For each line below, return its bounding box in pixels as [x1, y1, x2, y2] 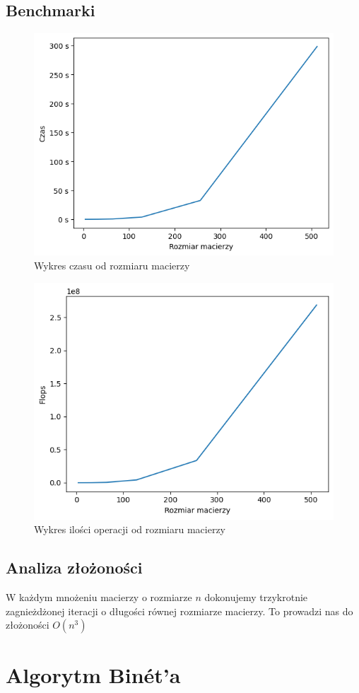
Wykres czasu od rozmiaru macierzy [34, 257, 190, 272]
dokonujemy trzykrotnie [204, 589, 308, 604]
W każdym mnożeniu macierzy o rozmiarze [6, 589, 192, 604]
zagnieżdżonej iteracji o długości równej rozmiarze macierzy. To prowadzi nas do [6, 603, 353, 618]
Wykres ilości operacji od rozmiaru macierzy [34, 522, 226, 537]
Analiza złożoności [6, 557, 143, 578]
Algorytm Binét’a [6, 660, 181, 689]
